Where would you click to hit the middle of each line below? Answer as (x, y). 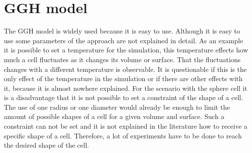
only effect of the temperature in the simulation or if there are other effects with (123, 78)
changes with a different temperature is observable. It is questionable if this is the (125, 69)
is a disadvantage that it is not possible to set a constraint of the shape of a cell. (124, 97)
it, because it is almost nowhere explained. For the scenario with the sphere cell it (126, 88)
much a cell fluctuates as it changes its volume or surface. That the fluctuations (122, 59)
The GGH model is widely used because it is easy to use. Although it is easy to (122, 31)
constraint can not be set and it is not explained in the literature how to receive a (126, 126)
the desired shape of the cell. (47, 145)
